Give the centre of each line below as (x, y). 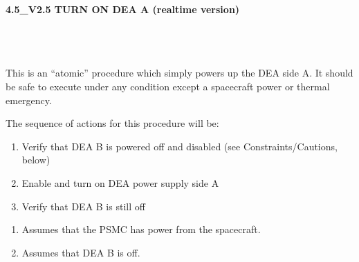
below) (36, 160)
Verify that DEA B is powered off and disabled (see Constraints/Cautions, (179, 146)
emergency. (29, 100)
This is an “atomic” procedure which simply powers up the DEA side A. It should (179, 73)
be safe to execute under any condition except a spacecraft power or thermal (168, 86)
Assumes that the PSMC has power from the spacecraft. (141, 229)
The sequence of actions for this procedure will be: (112, 123)
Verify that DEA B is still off (83, 206)
